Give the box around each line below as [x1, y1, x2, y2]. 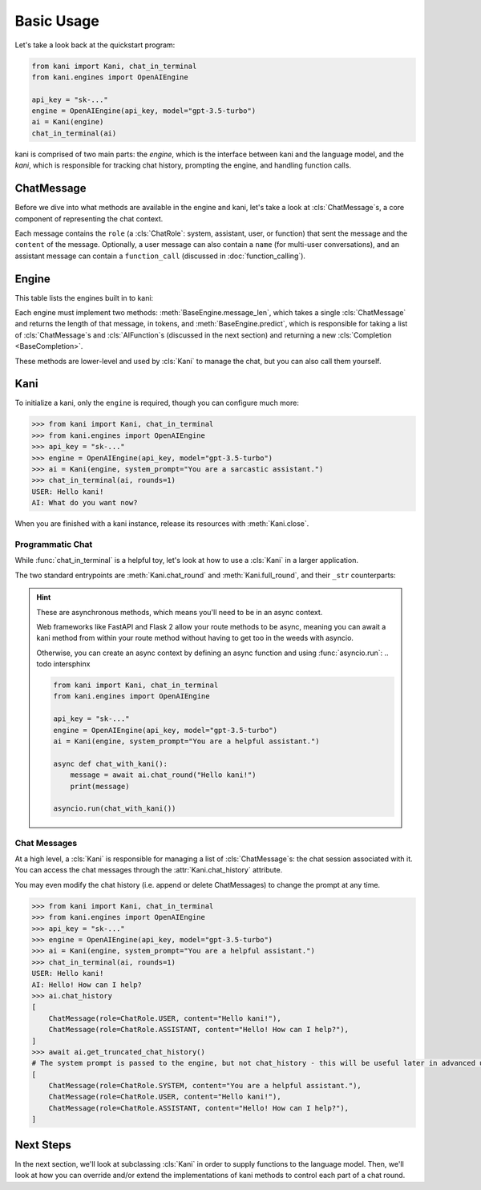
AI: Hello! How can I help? [31, 980, 142, 990]
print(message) [70, 782, 130, 791]
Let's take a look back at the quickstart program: [14, 40, 176, 50]
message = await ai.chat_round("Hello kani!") [70, 771, 257, 779]
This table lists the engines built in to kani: [14, 293, 154, 302]
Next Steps [14, 1138, 71, 1152]
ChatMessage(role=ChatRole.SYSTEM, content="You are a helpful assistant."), [48, 1081, 362, 1091]
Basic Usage [14, 12, 99, 30]
